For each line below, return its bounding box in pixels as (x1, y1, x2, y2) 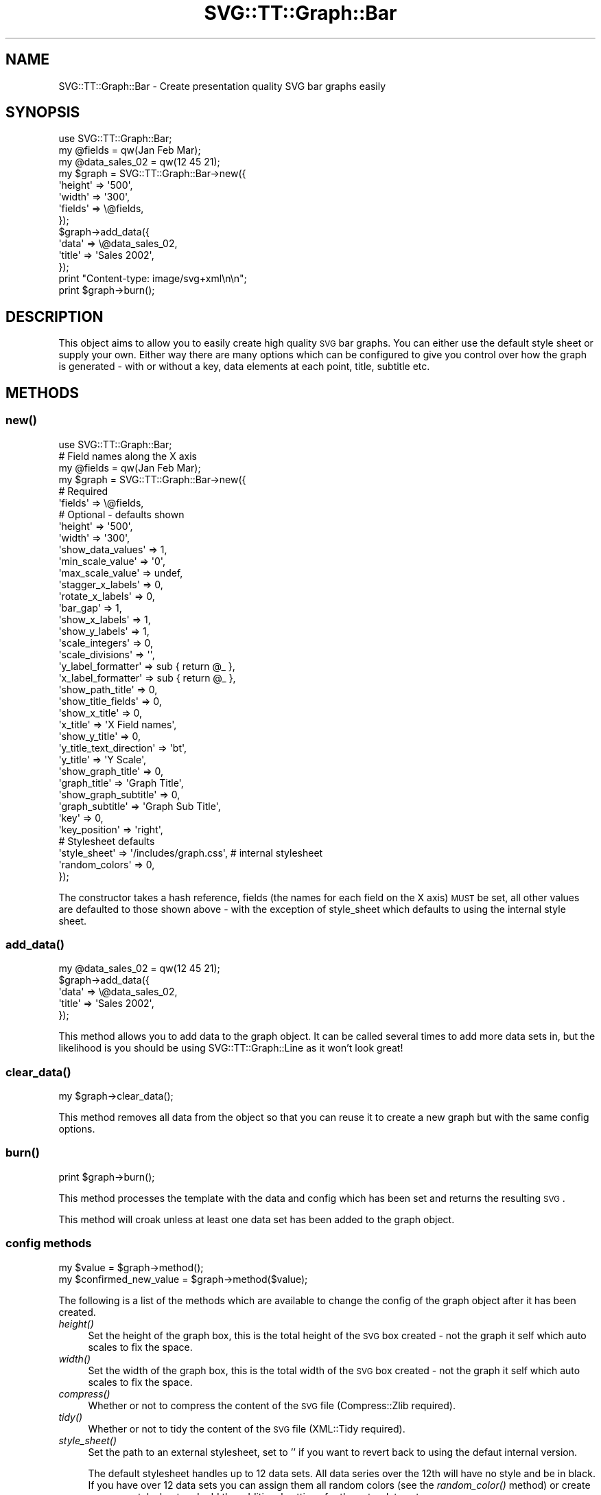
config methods (5, 1236, 92, 1251)
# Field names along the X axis (58, 450, 197, 462)
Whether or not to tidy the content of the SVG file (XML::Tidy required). (88, 1422, 405, 1435)
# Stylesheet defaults (58, 835, 155, 847)
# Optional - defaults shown (58, 508, 185, 520)
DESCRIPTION (5, 308, 104, 325)
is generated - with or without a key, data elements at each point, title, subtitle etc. (58, 360, 430, 373)
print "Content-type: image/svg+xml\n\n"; (58, 273, 247, 285)
